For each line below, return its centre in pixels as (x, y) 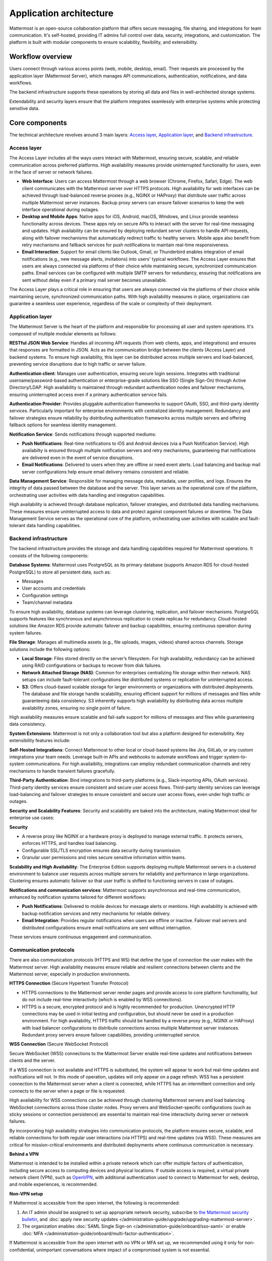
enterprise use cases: (32, 818)
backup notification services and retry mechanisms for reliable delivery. (96, 913)
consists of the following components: (49, 555)
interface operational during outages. (60, 209)
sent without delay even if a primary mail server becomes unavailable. (94, 280)
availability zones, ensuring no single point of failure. (77, 708)
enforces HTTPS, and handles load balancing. (70, 843)
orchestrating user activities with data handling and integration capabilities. (87, 495)
